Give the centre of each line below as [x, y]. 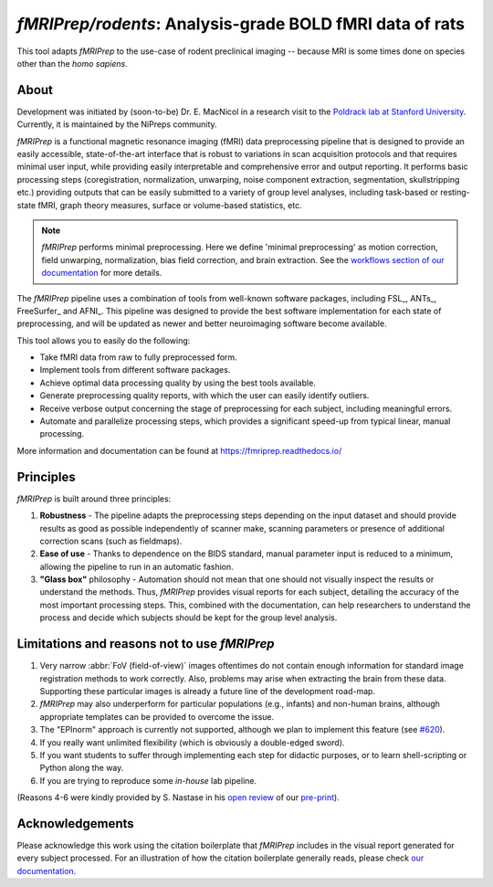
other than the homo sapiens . [72, 63]
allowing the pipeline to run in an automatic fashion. [137, 566]
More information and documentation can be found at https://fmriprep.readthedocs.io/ [179, 450]
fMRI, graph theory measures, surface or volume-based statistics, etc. [170, 205]
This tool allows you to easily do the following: [104, 340]
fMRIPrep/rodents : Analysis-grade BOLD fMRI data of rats [241, 24]
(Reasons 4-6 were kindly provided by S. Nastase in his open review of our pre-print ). [178, 797]
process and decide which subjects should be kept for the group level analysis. [189, 618]
